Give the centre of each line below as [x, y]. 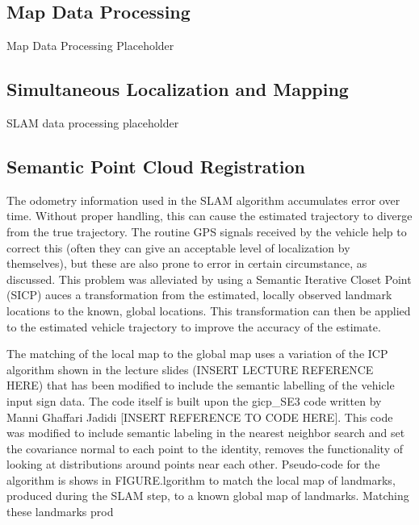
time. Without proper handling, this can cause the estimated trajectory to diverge [209, 216]
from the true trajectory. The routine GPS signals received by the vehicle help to [207, 231]
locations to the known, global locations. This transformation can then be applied [209, 310]
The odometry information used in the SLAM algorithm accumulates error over [203, 200]
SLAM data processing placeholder [93, 123]
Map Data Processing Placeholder [90, 46]
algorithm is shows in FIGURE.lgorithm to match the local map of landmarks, [201, 479]
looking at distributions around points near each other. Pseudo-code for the [193, 464]
